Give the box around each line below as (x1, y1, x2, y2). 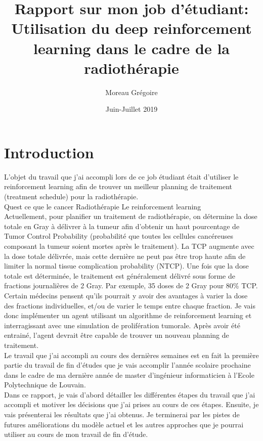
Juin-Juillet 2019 (105, 104, 158, 114)
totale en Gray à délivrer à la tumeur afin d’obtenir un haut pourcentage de (4, 221, 240, 231)
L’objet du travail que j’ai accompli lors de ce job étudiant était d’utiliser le (4, 171, 239, 182)
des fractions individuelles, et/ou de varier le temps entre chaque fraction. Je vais (4, 300, 255, 311)
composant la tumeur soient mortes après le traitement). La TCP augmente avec (4, 240, 254, 251)
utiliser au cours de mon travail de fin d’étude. (4, 429, 148, 439)
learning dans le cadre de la (33, 37, 230, 58)
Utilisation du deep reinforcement (11, 18, 252, 38)
